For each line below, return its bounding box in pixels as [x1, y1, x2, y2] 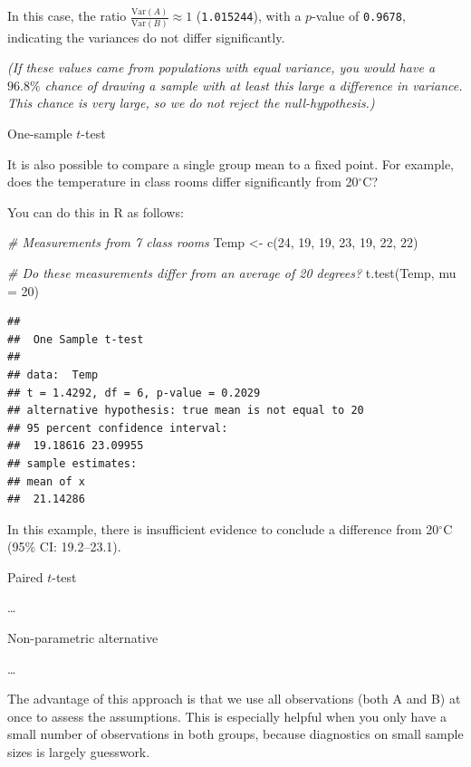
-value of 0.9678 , [312, 6, 406, 25]
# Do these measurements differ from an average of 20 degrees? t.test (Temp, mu [7, 263, 457, 282]
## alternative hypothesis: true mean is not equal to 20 [7, 404, 364, 417]
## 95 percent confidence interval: [7, 421, 228, 435]
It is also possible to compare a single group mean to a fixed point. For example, [7, 154, 455, 173]
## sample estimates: [7, 456, 138, 470]
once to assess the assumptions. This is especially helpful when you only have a [7, 706, 447, 725]
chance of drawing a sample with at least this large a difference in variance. [44, 75, 463, 94]
